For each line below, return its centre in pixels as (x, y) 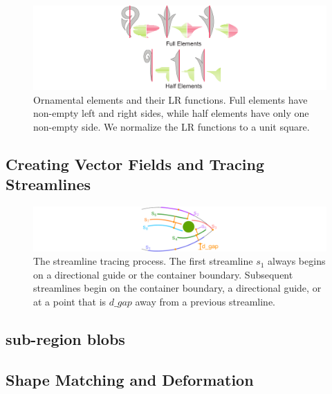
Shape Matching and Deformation (130, 379)
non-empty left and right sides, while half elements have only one (171, 113)
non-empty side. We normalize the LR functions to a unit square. (172, 126)
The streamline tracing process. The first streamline (143, 261)
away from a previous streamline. (205, 302)
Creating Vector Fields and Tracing (135, 163)
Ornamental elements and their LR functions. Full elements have (170, 99)
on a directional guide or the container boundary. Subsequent (163, 274)
